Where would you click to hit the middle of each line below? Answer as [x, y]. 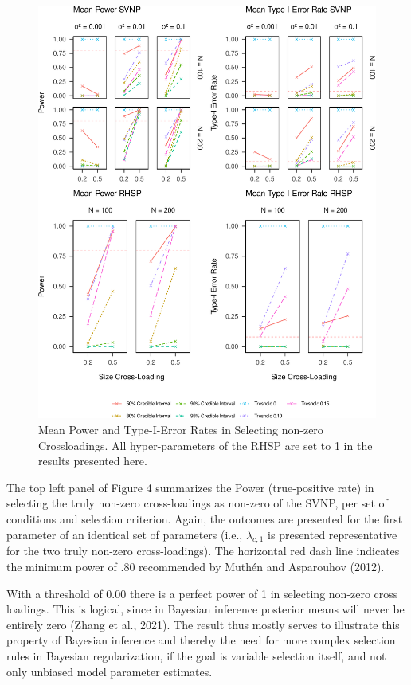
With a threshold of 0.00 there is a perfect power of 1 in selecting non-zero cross [202, 593]
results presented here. [93, 461]
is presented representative [333, 534]
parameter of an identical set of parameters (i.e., [125, 534]
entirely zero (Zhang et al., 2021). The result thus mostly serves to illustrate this [203, 624]
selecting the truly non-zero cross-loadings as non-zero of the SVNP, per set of [197, 503]
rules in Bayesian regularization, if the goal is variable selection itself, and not [196, 656]
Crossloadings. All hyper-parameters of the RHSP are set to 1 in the [205, 445]
